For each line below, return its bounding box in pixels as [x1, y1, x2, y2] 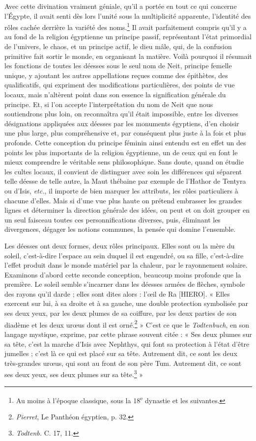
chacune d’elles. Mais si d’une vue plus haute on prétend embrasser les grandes [4, 195, 242, 205]
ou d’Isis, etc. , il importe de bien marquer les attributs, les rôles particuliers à [4, 185, 238, 195]
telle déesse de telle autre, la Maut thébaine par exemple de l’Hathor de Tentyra [4, 176, 246, 186]
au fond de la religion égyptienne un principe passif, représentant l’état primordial [4, 31, 252, 42]
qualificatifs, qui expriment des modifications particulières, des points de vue [4, 80, 235, 90]
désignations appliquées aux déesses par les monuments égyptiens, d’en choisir [4, 118, 239, 128]
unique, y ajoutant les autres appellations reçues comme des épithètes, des [4, 70, 228, 80]
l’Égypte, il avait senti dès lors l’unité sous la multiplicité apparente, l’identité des [4, 10, 251, 21]
